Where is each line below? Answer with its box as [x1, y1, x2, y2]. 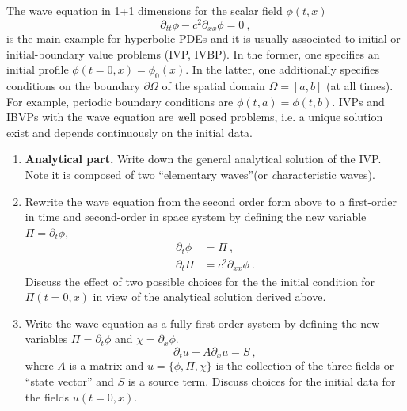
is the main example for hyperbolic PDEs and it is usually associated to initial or [6, 30, 401, 47]
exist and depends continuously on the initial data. [6, 124, 253, 140]
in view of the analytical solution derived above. [93, 288, 326, 305]
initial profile [6, 61, 69, 78]
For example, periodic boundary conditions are [6, 93, 234, 109]
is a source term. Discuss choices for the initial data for [127, 372, 396, 389]
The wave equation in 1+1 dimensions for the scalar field [6, 2, 283, 18]
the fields [25, 388, 70, 405]
